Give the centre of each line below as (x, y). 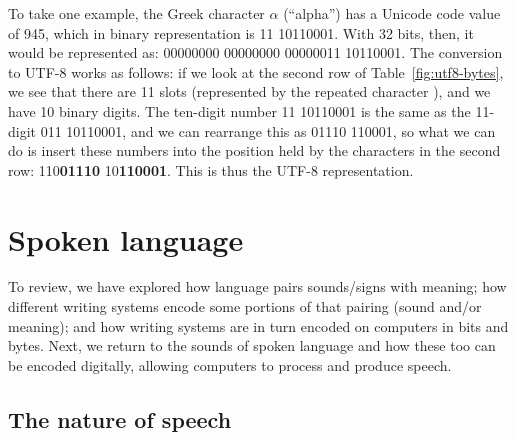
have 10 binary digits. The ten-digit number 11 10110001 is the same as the (239, 110)
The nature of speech (120, 418)
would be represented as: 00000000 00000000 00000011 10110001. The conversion (255, 52)
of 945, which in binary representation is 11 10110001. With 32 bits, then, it (241, 32)
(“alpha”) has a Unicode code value (392, 13)
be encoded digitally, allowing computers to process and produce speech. (230, 364)
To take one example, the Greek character (136, 13)
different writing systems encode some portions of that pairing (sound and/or (245, 306)
